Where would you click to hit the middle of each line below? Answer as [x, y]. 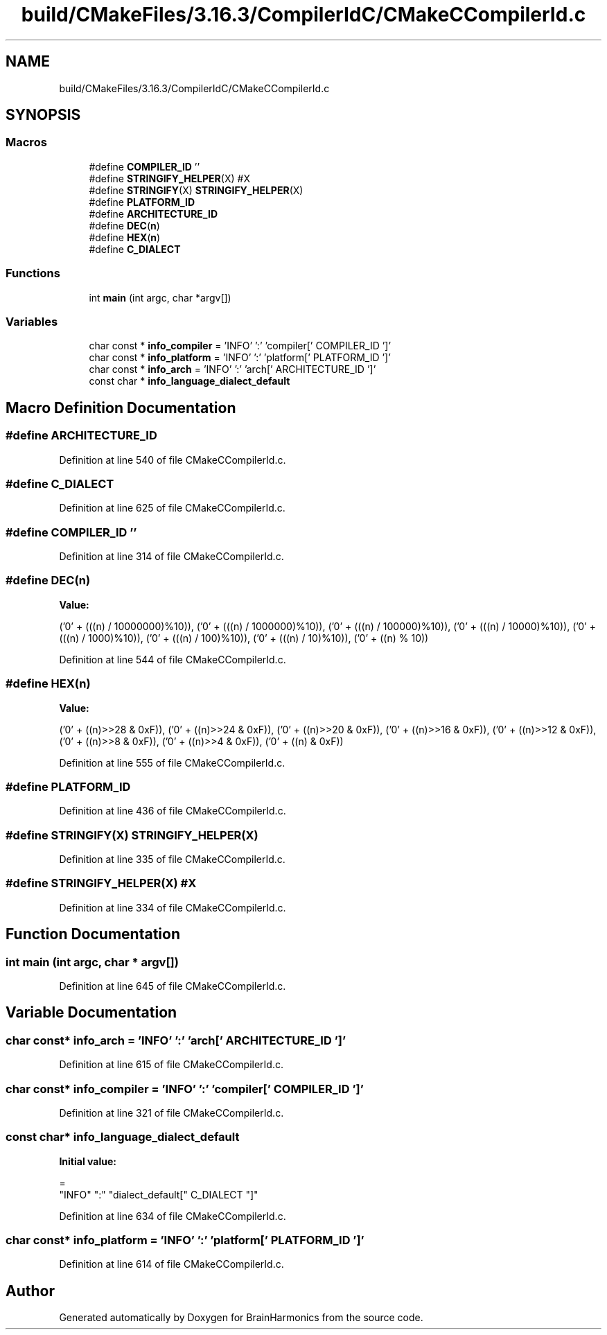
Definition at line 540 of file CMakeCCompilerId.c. [173, 460]
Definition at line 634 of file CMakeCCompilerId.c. [173, 1216]
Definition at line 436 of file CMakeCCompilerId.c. [173, 811]
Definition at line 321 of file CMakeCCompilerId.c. [171, 1112]
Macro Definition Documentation [121, 408]
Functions [33, 273]
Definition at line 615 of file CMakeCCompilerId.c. [171, 1065]
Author [30, 1291]
